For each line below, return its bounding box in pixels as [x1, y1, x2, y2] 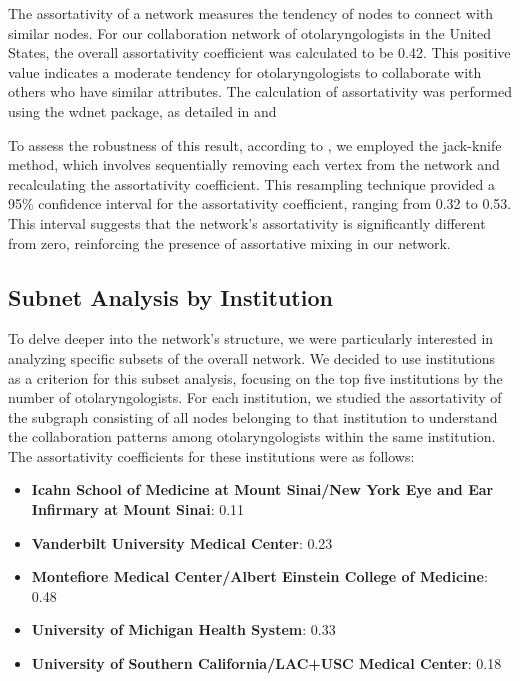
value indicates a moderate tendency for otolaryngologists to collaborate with [8, 61, 482, 82]
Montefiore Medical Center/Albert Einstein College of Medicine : [31, 566, 488, 587]
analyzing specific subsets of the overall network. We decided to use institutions [8, 347, 496, 368]
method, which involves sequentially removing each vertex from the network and [8, 154, 500, 175]
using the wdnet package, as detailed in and [8, 100, 277, 121]
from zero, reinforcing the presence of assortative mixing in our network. [8, 232, 451, 253]
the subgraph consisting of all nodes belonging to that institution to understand [8, 406, 498, 427]
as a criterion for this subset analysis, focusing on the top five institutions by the [8, 367, 503, 388]
